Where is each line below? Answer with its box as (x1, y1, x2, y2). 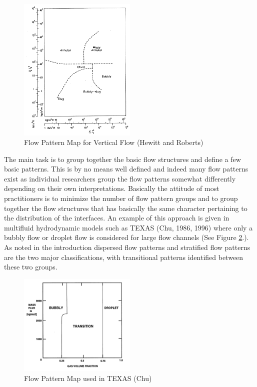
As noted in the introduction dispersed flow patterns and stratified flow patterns (4, 242, 250, 252)
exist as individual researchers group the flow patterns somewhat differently (4, 173, 236, 183)
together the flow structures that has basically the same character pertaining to (4, 202, 247, 213)
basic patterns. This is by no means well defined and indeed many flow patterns (4, 163, 248, 174)
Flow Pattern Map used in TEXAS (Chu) (24, 372, 152, 383)
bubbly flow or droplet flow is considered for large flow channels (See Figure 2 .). (4, 232, 249, 242)
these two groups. (4, 261, 57, 272)
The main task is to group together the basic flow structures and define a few (4, 153, 241, 164)
